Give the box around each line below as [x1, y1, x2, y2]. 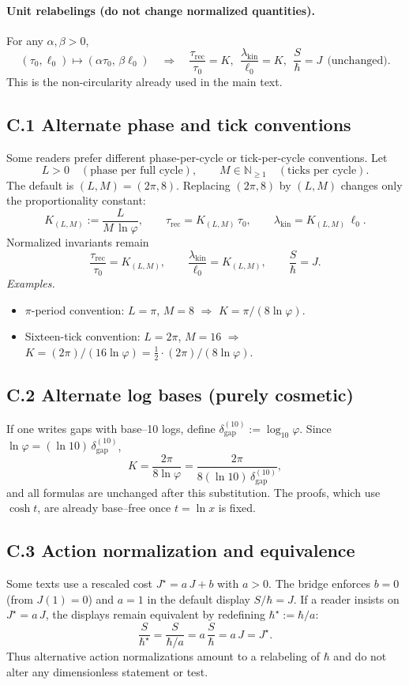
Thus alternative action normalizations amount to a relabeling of [6, 648, 320, 664]
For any [6, 32, 43, 48]
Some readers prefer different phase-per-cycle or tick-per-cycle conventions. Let [6, 149, 388, 165]
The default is [6, 176, 74, 193]
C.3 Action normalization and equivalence [6, 538, 355, 563]
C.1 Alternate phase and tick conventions [6, 111, 351, 136]
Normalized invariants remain [6, 234, 149, 250]
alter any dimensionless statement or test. [6, 663, 208, 679]
